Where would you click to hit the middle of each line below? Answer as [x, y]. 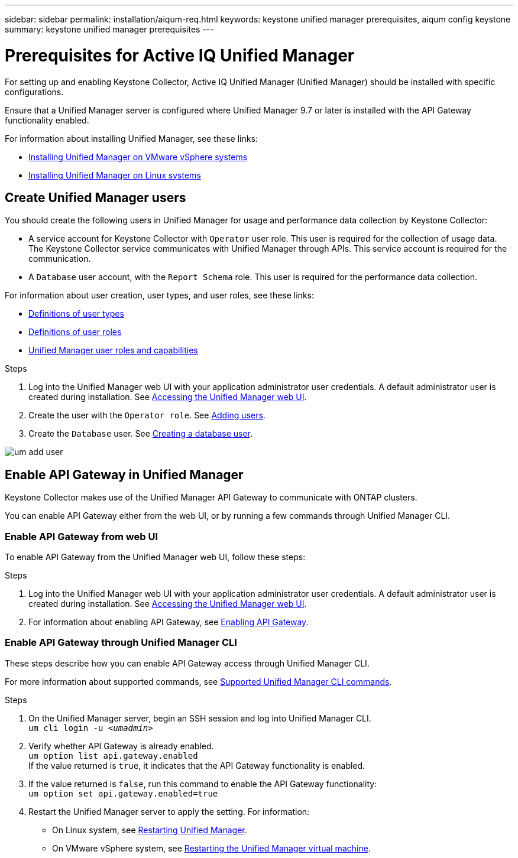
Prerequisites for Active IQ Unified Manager [180, 55]
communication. [60, 259]
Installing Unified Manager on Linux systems [115, 175]
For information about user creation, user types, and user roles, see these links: [159, 295]
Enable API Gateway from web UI [81, 536]
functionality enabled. [47, 120]
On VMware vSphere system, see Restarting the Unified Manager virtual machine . [211, 848]
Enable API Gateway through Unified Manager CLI [121, 643]
